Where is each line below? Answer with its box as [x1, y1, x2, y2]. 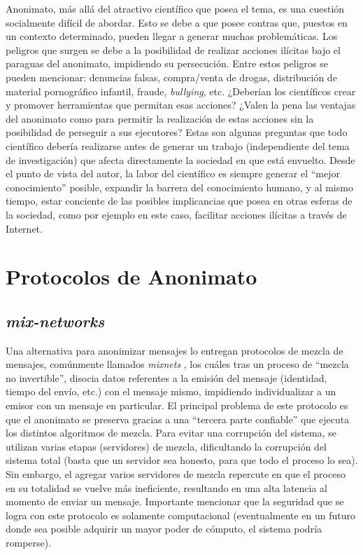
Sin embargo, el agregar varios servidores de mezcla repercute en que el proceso [6, 467, 346, 481]
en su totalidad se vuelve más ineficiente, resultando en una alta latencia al [6, 480, 327, 495]
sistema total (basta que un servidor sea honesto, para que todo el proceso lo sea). [6, 453, 358, 467]
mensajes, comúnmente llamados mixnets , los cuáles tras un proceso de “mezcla [6, 357, 349, 371]
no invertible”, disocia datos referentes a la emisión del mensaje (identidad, [6, 370, 327, 385]
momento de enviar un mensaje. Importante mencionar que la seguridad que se [6, 494, 344, 509]
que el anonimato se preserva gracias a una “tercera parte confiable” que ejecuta [6, 411, 350, 426]
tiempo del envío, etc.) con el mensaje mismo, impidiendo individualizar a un [6, 384, 336, 399]
